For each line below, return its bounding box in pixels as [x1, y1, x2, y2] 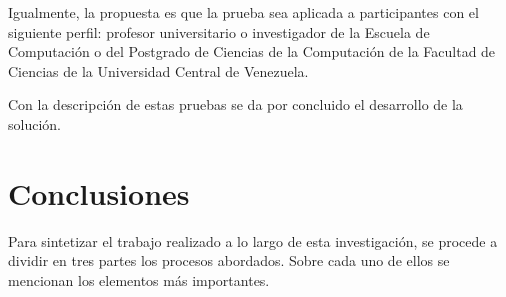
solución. [8, 113, 61, 134]
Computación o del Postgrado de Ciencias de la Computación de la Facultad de [8, 41, 496, 62]
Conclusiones [8, 172, 190, 213]
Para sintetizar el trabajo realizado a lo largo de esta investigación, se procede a [8, 230, 498, 251]
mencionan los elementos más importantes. [8, 269, 270, 290]
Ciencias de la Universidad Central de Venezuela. [8, 60, 309, 81]
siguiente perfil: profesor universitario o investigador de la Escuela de [8, 21, 430, 42]
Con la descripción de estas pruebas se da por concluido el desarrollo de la [8, 94, 463, 115]
